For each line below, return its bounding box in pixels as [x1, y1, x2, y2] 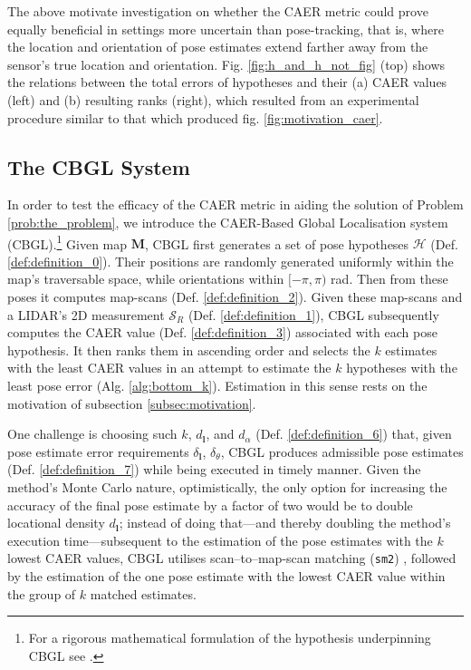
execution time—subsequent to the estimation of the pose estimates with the [7, 530, 433, 549]
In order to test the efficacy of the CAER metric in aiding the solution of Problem [7, 195, 464, 214]
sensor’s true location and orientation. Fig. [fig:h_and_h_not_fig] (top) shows [7, 54, 446, 73]
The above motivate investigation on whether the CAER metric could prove [7, 2, 428, 20]
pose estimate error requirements [7, 442, 189, 461]
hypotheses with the [346, 358, 457, 377]
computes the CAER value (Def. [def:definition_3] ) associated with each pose [7, 323, 437, 342]
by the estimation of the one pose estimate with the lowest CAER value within [7, 566, 446, 585]
